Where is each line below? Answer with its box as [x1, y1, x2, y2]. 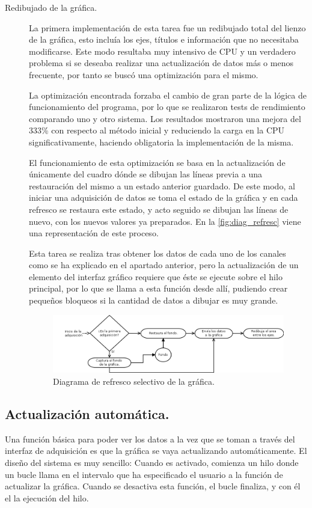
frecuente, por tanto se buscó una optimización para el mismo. [29, 68, 258, 81]
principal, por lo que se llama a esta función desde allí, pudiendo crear [29, 282, 288, 295]
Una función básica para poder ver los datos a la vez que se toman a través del [5, 432, 295, 445]
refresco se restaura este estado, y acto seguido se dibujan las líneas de [29, 203, 289, 215]
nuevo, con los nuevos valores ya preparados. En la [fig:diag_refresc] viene [29, 215, 301, 227]
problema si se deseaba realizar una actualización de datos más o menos [29, 57, 293, 69]
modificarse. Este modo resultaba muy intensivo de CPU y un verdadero [29, 44, 296, 57]
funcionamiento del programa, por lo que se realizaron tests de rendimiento [29, 100, 305, 113]
